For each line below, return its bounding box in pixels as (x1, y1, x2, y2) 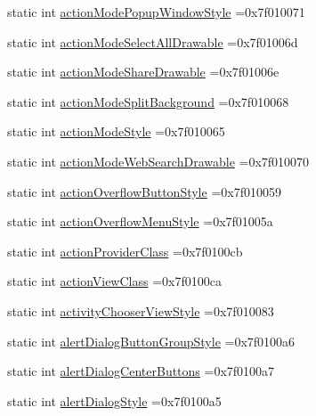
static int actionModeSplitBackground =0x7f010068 (7, 92, 289, 110)
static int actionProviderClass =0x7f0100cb (7, 241, 243, 260)
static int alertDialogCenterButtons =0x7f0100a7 (7, 362, 275, 380)
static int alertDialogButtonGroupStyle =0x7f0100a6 (7, 331, 296, 350)
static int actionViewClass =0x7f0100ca (7, 272, 222, 290)
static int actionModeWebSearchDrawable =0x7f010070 (7, 151, 310, 170)
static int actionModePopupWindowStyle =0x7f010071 (7, 3, 305, 20)
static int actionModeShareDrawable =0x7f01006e (7, 62, 280, 81)
